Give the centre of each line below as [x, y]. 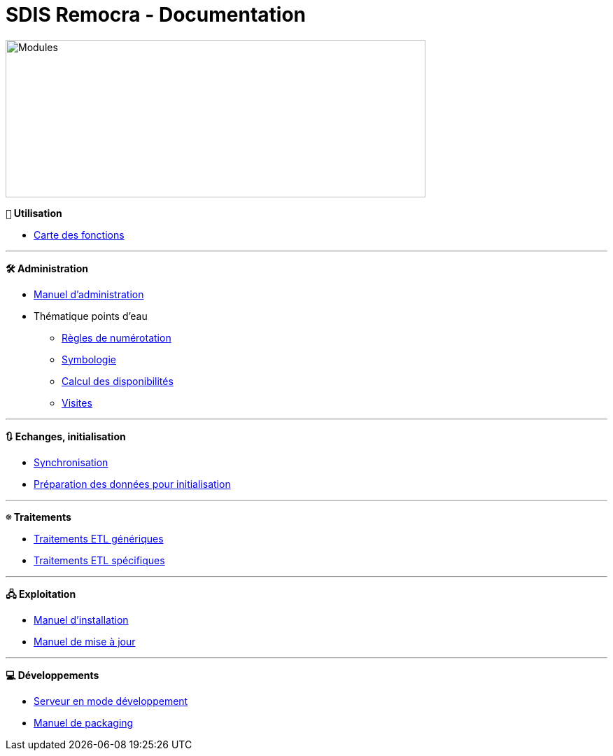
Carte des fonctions [79, 234]
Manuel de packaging [84, 722]
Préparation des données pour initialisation [132, 484]
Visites [77, 402]
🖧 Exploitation [41, 594]
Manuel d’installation [81, 619]
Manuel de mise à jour [85, 641]
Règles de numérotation [117, 337]
